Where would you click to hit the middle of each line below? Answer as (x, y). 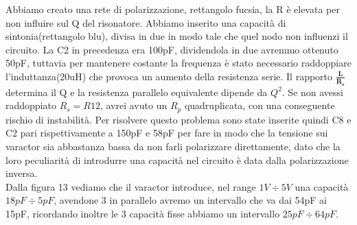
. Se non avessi (313, 92)
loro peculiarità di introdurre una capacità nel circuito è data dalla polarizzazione (177, 159)
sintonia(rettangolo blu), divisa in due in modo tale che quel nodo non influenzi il (177, 36)
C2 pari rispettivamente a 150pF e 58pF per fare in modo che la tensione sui (167, 133)
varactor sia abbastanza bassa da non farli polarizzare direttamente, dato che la (173, 146)
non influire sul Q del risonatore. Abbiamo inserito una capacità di (146, 22)
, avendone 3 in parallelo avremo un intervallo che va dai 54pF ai (191, 200)
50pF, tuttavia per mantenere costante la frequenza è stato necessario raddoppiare (178, 63)
